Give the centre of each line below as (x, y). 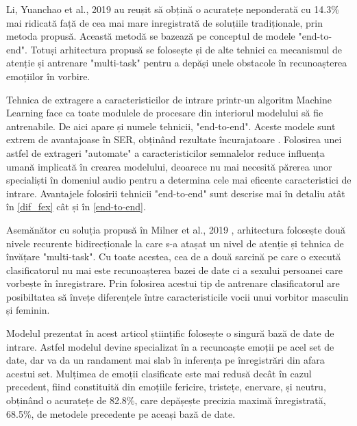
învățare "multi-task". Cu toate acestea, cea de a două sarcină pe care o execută (174, 256)
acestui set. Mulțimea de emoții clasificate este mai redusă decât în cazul (159, 373)
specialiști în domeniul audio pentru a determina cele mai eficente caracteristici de (179, 180)
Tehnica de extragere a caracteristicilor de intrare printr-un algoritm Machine (169, 99)
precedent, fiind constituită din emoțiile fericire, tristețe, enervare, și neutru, (166, 387)
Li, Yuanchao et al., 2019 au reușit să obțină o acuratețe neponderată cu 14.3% (173, 9)
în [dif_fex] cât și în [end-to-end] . (76, 206)
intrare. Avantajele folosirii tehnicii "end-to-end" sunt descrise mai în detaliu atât (176, 193)
